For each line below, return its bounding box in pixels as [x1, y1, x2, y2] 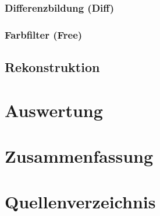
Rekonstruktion [5, 58, 100, 76]
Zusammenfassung [5, 144, 154, 168]
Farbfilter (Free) [5, 27, 83, 42]
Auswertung [5, 98, 103, 122]
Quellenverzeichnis [5, 190, 156, 214]
